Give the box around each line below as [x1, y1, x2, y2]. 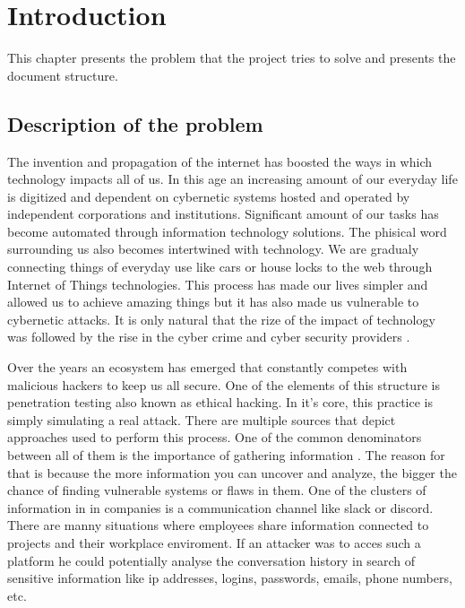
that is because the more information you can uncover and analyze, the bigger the [7, 463, 457, 482]
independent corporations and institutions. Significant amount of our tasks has [7, 204, 439, 223]
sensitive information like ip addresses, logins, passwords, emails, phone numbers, [7, 569, 452, 587]
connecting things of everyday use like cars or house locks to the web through [7, 257, 433, 276]
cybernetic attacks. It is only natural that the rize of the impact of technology [7, 309, 435, 328]
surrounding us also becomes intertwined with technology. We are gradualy [7, 239, 419, 258]
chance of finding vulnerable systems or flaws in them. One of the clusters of [7, 481, 426, 499]
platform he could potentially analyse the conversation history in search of [7, 551, 416, 569]
